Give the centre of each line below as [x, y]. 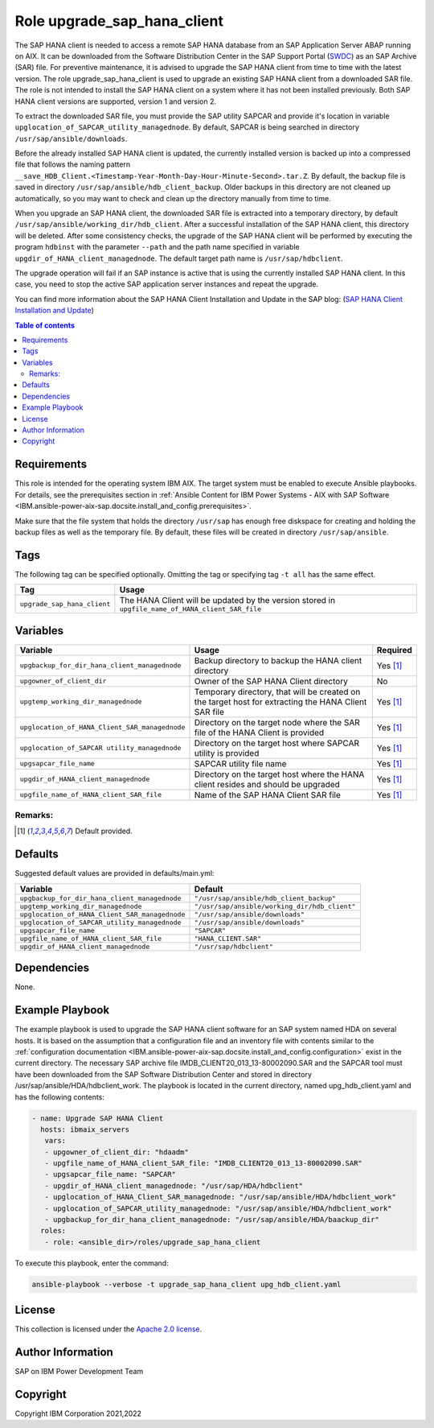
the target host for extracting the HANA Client [280, 702]
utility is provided [227, 753]
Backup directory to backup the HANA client [278, 660]
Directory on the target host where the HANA [279, 774]
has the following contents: [59, 1097]
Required [395, 650]
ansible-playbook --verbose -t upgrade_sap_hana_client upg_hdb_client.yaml [186, 1284]
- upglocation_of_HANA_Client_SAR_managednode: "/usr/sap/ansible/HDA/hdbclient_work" [221, 1197]
